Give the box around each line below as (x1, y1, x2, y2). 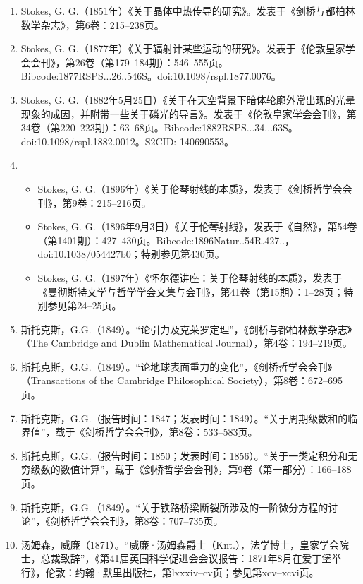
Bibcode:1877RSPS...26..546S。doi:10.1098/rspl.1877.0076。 (20, 68, 281, 83)
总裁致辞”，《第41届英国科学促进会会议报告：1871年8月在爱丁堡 (40, 551, 332, 566)
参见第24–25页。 (47, 298, 122, 313)
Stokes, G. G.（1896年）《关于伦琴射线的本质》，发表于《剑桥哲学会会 (37, 181, 352, 196)
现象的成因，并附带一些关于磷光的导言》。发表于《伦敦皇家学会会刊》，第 (20, 106, 357, 121)
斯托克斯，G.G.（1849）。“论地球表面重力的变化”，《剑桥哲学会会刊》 (20, 359, 333, 374)
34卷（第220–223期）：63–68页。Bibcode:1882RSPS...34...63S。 (20, 120, 298, 135)
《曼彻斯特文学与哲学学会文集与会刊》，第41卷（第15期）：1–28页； (37, 284, 344, 299)
